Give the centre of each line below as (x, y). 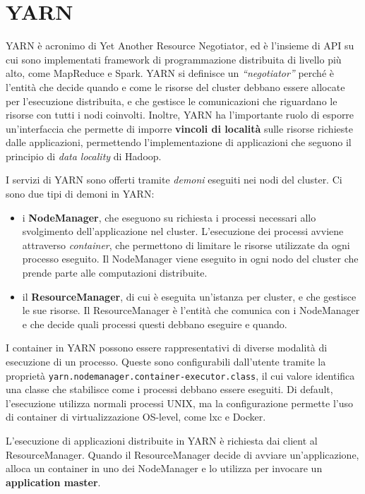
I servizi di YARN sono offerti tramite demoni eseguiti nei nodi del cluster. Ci (174, 180)
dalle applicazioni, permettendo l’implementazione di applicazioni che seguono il (179, 142)
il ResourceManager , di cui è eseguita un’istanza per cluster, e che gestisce (189, 296)
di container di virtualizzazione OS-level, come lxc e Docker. (136, 417)
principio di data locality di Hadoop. (84, 156)
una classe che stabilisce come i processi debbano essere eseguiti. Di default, (169, 389)
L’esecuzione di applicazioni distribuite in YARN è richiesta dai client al (162, 441)
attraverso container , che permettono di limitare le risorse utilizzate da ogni (186, 245)
